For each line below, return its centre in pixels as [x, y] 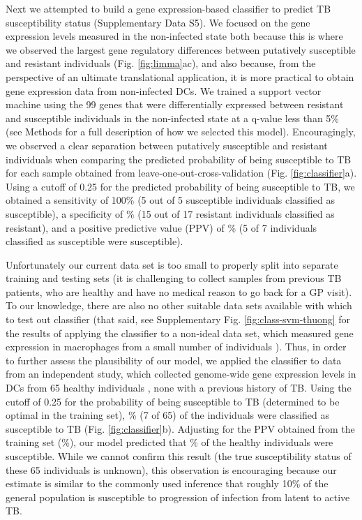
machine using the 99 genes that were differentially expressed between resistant [175, 104]
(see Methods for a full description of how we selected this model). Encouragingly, [181, 132]
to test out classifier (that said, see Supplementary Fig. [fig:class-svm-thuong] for [178, 319]
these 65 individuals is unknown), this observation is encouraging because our [171, 469]
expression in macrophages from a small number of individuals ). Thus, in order [176, 347]
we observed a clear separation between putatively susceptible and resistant [167, 145]
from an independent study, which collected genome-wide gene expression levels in [181, 374]
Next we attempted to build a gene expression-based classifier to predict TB [168, 8]
